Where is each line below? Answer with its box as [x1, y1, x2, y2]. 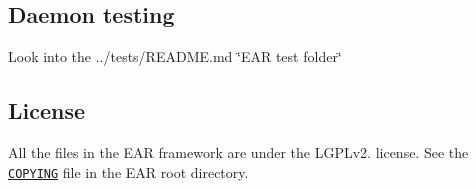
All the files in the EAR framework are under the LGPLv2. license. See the [8, 142, 469, 162]
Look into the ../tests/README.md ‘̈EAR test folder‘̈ [8, 46, 342, 67]
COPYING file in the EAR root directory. [8, 161, 249, 182]
